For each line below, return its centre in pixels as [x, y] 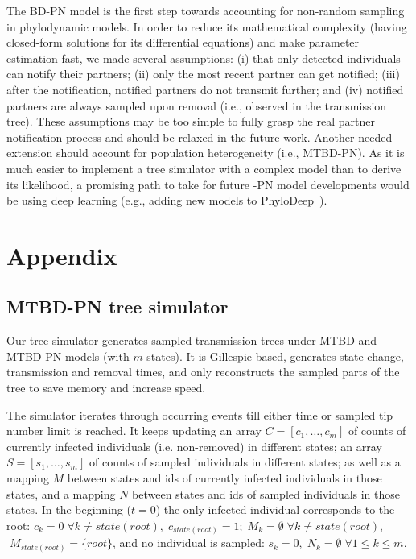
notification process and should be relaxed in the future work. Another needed [200, 137]
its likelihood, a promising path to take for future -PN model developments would [208, 184]
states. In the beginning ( [69, 509]
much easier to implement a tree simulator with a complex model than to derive [204, 168]
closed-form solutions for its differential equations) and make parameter [183, 42]
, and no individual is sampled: [189, 542]
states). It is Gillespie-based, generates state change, [275, 356]
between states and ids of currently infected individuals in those [224, 478]
